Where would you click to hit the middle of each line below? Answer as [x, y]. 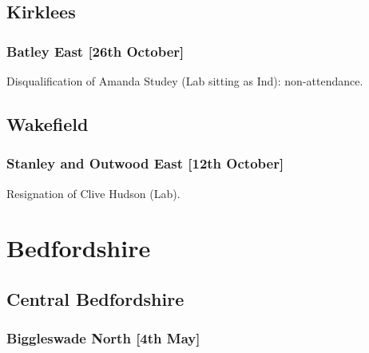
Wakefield [48, 123]
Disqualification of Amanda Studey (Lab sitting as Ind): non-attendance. [185, 81]
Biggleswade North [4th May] [103, 338]
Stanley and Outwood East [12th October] [145, 163]
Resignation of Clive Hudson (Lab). [93, 193]
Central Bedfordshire [95, 298]
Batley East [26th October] [95, 51]
